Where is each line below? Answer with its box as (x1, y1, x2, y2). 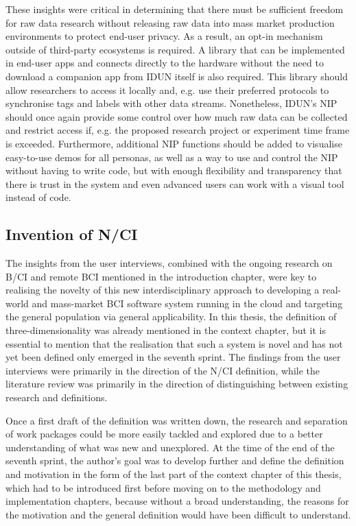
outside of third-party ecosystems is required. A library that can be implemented (5, 42, 345, 56)
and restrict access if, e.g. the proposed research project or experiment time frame (5, 123, 350, 137)
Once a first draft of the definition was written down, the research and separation (5, 413, 348, 427)
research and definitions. (5, 390, 108, 405)
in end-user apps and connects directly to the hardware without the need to (5, 56, 324, 70)
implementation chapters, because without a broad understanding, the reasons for (5, 494, 349, 508)
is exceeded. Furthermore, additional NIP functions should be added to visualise (5, 136, 342, 150)
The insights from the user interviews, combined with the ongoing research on (5, 256, 333, 270)
